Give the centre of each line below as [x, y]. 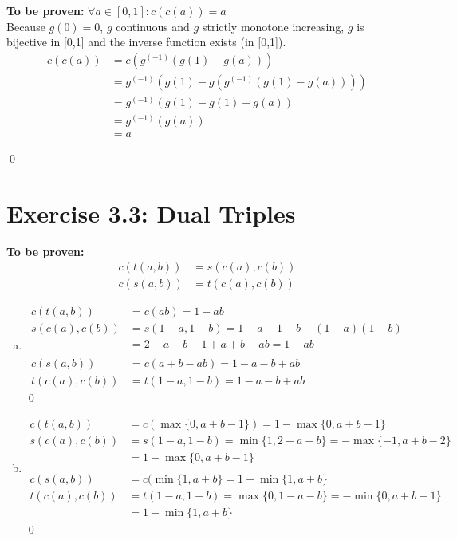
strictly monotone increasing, [273, 26]
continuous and [153, 26]
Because [26, 26]
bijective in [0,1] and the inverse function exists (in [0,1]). [146, 42]
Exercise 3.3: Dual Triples [151, 213]
